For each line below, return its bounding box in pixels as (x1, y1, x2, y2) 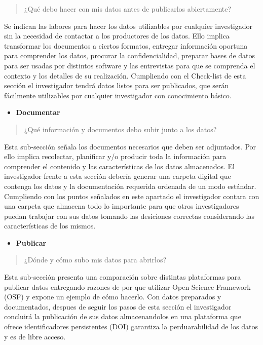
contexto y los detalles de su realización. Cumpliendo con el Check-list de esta (4, 70, 246, 81)
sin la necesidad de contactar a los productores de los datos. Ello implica (4, 30, 230, 41)
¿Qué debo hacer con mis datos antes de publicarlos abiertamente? (24, 4, 232, 14)
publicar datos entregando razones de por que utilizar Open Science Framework (4, 281, 251, 292)
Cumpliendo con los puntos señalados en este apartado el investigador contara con (4, 190, 259, 201)
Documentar (16, 107, 60, 118)
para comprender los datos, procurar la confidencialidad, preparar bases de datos (4, 50, 255, 61)
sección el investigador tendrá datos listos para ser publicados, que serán (4, 80, 229, 91)
